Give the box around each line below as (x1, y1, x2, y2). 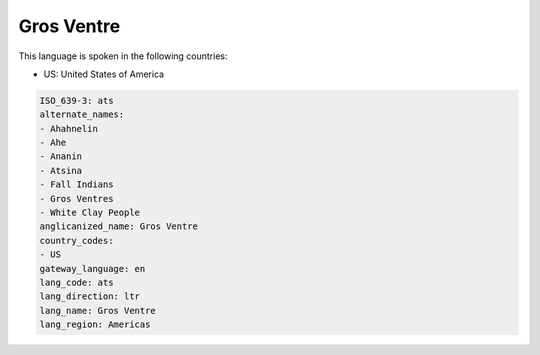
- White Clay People (39, 207, 140, 219)
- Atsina (39, 165, 83, 176)
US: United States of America (43, 68, 165, 80)
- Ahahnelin (39, 123, 99, 134)
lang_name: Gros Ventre (39, 305, 157, 316)
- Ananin (39, 151, 83, 162)
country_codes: (39, 235, 114, 246)
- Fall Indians (39, 179, 114, 190)
